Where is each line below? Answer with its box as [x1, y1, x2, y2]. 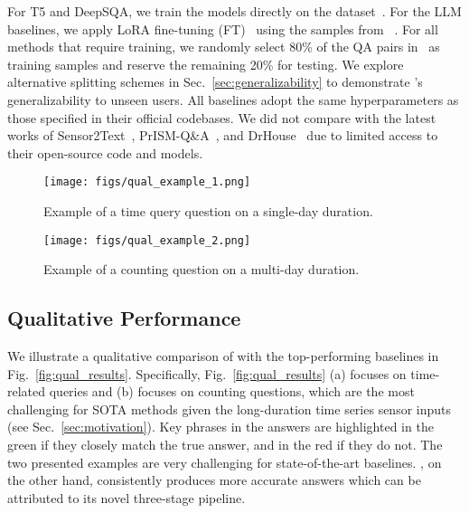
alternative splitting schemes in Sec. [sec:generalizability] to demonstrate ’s [7, 72, 423, 91]
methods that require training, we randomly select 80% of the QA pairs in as [7, 37, 440, 56]
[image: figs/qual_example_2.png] [43, 233, 251, 247]
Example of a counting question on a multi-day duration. [43, 260, 360, 279]
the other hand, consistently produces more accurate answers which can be [7, 470, 421, 489]
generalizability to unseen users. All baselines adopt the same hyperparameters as [7, 90, 459, 109]
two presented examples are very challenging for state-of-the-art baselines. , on [7, 452, 442, 471]
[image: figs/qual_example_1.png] [43, 176, 251, 189]
